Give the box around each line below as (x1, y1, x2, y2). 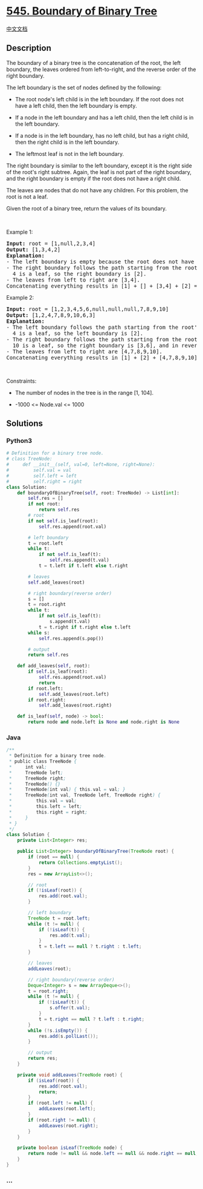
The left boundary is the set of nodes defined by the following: (6, 84, 162, 91)
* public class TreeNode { (8, 758, 77, 765)
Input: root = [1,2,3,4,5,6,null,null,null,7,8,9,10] (6, 305, 169, 312)
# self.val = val (6, 467, 71, 474)
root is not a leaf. (6, 193, 48, 200)
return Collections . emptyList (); (38, 860, 123, 866)
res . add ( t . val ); (49, 932, 91, 938)
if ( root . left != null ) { (28, 1100, 94, 1106)
